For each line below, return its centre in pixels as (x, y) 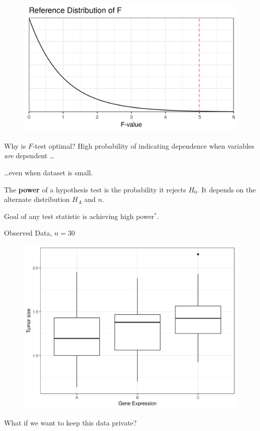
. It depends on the (226, 189)
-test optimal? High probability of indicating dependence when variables (143, 145)
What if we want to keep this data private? (71, 423)
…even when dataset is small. (48, 173)
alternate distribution (37, 199)
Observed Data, (28, 233)
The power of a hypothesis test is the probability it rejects (95, 189)
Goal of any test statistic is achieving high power (79, 216)
